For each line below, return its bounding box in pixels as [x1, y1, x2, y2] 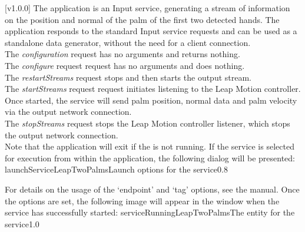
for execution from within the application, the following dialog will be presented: [5, 151, 295, 164]
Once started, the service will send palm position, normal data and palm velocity [5, 94, 297, 106]
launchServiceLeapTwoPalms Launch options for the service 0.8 [5, 163, 228, 175]
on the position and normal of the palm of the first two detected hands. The [5, 13, 280, 25]
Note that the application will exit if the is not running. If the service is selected [5, 140, 294, 153]
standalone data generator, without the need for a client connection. [5, 36, 251, 48]
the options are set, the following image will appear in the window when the [5, 194, 280, 207]
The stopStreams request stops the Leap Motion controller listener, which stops [5, 117, 290, 129]
